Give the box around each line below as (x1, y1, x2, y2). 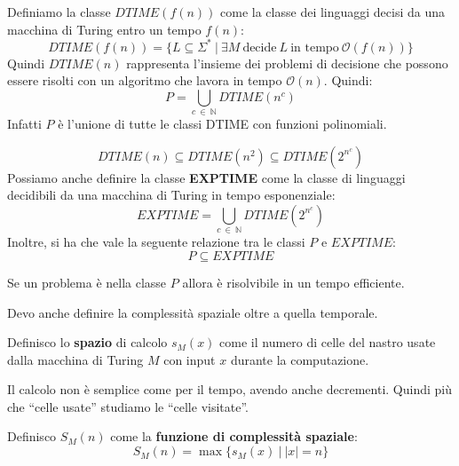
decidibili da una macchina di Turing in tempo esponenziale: (7, 186, 336, 204)
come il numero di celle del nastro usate (219, 333, 436, 351)
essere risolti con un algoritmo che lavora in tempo (7, 71, 282, 90)
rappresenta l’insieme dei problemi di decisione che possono (126, 53, 448, 72)
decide (242, 41, 277, 54)
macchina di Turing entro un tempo (7, 20, 202, 38)
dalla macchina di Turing (7, 350, 144, 368)
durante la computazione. (230, 350, 369, 368)
